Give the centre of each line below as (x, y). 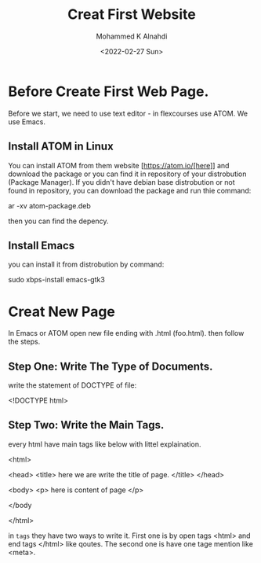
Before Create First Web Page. (109, 91)
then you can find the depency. (58, 221)
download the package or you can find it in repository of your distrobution (127, 174)
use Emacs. (27, 121)
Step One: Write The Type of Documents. (111, 366)
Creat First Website (132, 15)
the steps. (24, 342)
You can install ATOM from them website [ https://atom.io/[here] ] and (119, 165)
